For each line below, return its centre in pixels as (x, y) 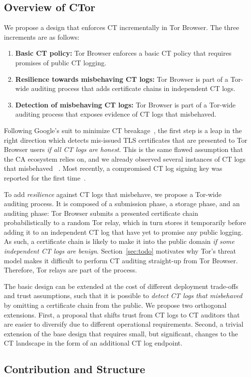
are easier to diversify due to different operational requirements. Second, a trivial (124, 324)
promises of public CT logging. (61, 62)
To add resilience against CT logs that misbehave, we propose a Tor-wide (113, 194)
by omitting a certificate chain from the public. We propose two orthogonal (115, 305)
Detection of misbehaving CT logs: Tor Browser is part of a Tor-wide (125, 104)
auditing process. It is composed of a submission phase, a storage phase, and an (122, 204)
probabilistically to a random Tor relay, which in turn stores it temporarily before (125, 222)
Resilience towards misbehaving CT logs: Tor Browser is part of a (122, 79)
